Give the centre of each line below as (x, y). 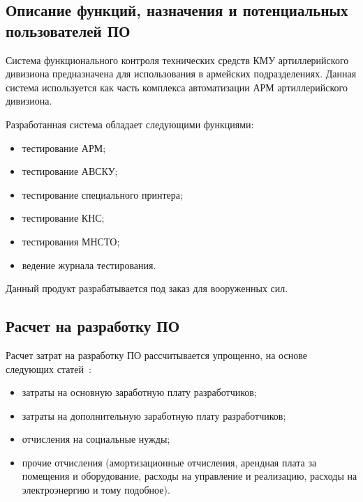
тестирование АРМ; (64, 147)
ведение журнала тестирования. (89, 265)
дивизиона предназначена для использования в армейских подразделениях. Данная (181, 74)
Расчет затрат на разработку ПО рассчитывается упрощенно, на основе (156, 355)
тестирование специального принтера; (102, 194)
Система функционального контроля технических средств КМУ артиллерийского (177, 60)
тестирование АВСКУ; (70, 171)
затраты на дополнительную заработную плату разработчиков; (154, 415)
